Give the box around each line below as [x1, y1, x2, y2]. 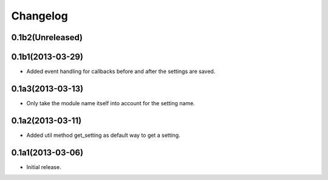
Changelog [11, 9, 68, 22]
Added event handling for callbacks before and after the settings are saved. [26, 67, 216, 75]
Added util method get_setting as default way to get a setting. [26, 131, 180, 139]
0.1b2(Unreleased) [11, 32, 83, 43]
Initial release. [26, 163, 61, 170]
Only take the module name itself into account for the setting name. [26, 99, 196, 106]
